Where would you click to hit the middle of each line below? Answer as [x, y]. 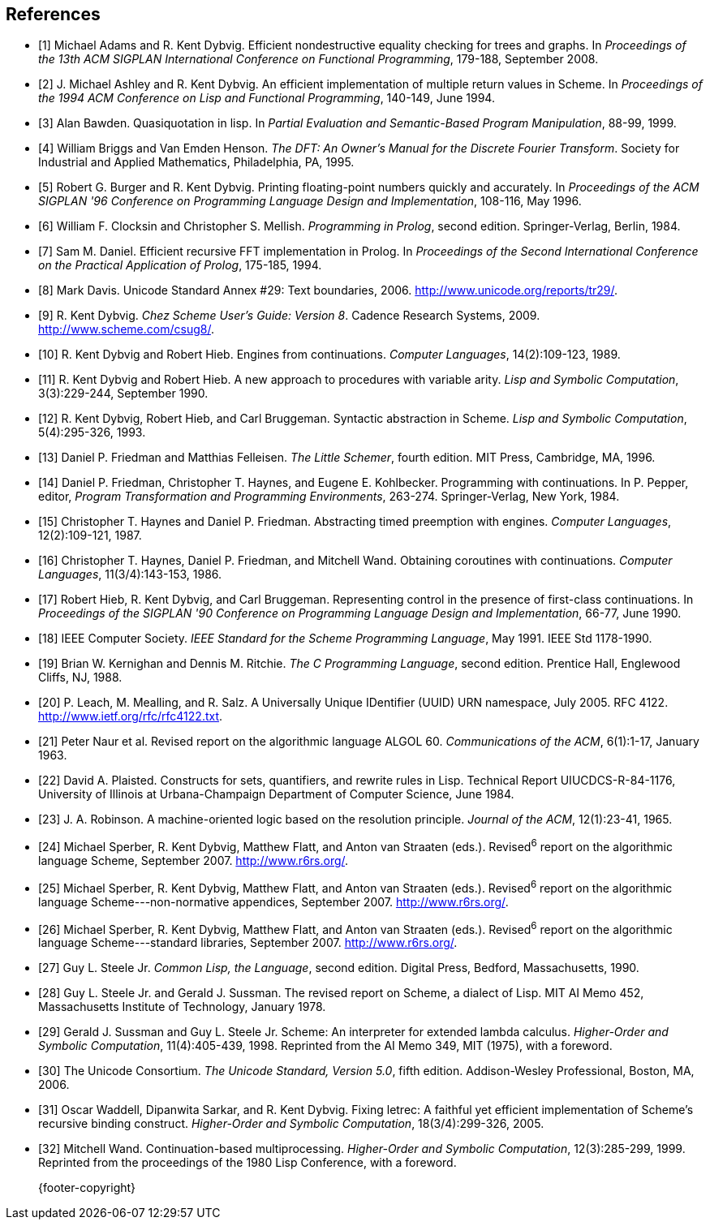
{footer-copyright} [87, 1188]
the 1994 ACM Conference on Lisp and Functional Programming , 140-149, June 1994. [267, 98]
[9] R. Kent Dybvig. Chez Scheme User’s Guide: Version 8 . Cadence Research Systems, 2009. [289, 316]
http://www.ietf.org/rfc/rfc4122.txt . [131, 716]
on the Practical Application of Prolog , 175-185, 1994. [180, 265]
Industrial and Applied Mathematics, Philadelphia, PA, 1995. [196, 162]
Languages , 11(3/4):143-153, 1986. [130, 574]
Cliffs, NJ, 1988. [80, 678]
